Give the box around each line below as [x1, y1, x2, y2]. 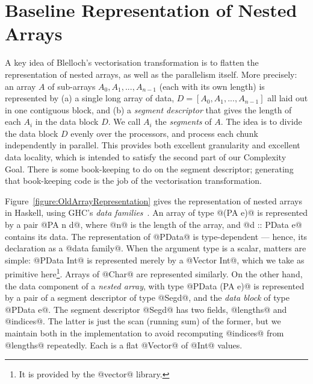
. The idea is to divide [220, 115, 302, 128]
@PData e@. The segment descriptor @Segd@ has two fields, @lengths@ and [5, 303, 287, 315]
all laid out [267, 92, 308, 104]
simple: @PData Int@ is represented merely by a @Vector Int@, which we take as [5, 253, 305, 266]
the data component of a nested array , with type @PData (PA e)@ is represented [5, 279, 305, 292]
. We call [108, 115, 141, 128]
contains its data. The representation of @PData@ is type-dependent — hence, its [5, 230, 308, 242]
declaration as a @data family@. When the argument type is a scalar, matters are [5, 242, 306, 254]
